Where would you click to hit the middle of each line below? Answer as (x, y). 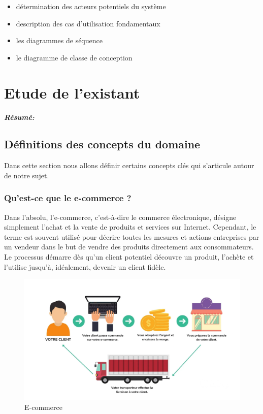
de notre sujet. (27, 175)
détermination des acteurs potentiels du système (91, 6)
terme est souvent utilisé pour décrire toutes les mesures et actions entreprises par (132, 236)
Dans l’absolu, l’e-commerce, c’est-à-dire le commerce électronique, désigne (120, 217)
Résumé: (19, 117)
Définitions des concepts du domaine (102, 144)
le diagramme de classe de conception (74, 57)
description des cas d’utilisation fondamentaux (88, 23)
